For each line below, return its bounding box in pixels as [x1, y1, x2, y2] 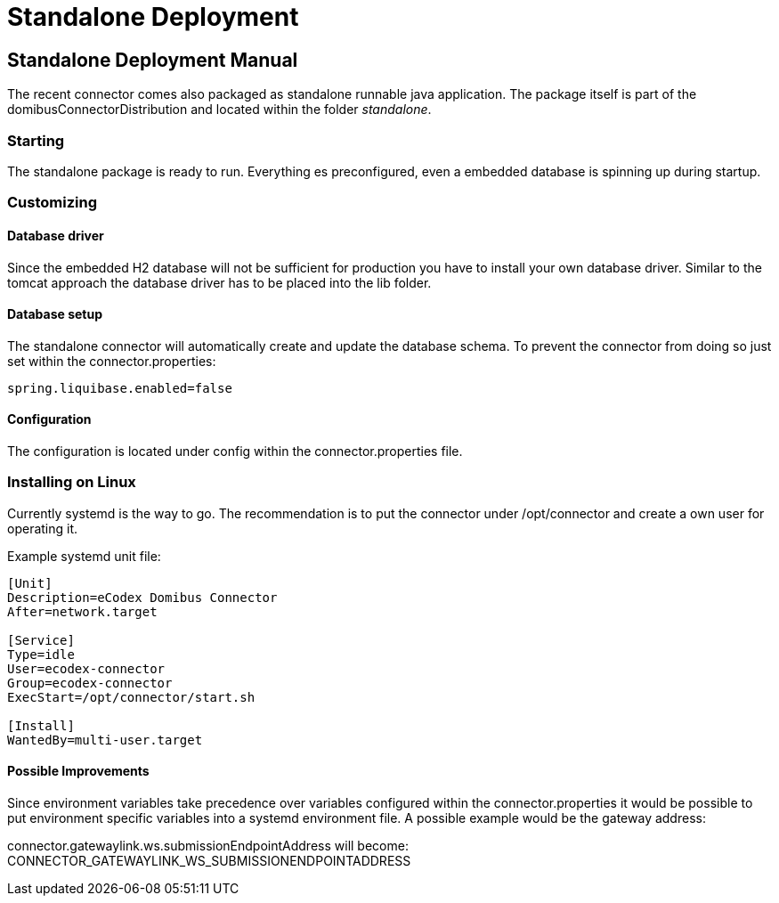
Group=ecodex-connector [7, 675, 173, 690]
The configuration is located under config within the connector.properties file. [7, 443, 463, 459]
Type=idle [7, 647, 75, 662]
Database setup [7, 306, 102, 322]
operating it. [7, 520, 78, 536]
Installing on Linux [7, 473, 136, 492]
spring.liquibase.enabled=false [7, 380, 232, 395]
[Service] [7, 632, 75, 647]
